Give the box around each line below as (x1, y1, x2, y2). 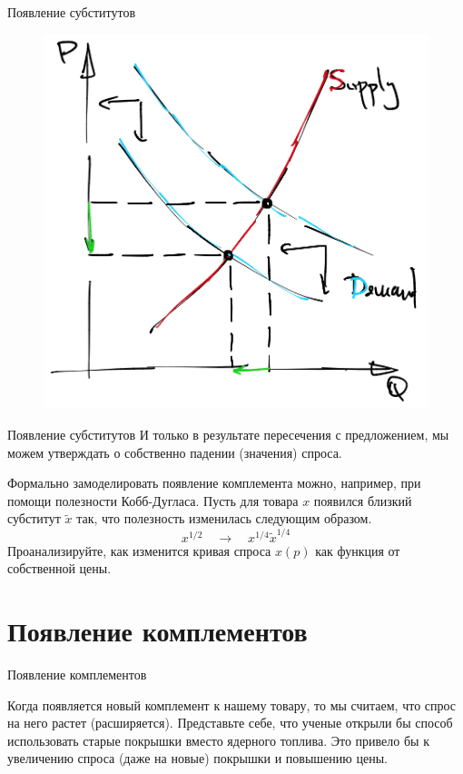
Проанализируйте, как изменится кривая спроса (7, 541, 271, 560)
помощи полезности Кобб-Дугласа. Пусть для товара (7, 491, 299, 510)
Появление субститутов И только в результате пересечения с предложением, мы (7, 424, 449, 443)
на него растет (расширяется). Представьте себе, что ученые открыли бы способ (7, 713, 453, 732)
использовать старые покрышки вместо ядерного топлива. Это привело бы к (7, 730, 429, 749)
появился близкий (313, 491, 412, 510)
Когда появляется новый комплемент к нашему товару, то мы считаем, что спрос (7, 695, 457, 714)
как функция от (315, 541, 400, 560)
